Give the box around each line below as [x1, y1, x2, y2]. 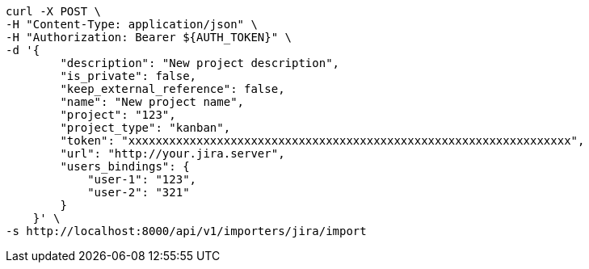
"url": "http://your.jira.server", [60, 147, 285, 160]
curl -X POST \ [6, 5, 102, 18]
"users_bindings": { [60, 160, 190, 173]
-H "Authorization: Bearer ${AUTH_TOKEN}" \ [6, 31, 292, 44]
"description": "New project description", [60, 57, 340, 69]
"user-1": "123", [87, 173, 197, 186]
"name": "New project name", [60, 95, 245, 108]
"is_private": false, [60, 69, 197, 82]
